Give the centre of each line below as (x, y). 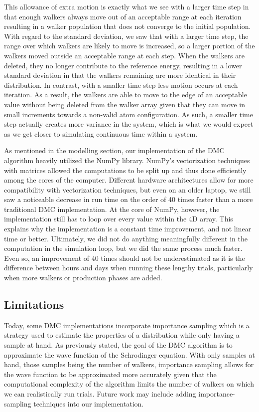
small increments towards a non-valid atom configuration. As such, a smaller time (129, 114)
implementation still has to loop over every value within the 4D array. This (119, 219)
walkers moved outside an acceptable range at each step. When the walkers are (124, 55)
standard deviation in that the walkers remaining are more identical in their (120, 75)
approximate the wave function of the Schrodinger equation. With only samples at (129, 354)
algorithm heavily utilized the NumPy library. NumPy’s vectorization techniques (127, 160)
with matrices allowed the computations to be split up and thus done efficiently (125, 170)
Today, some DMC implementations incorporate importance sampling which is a (127, 325)
